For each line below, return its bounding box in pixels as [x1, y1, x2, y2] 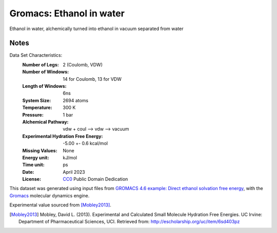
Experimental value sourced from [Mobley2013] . [9, 202, 111, 208]
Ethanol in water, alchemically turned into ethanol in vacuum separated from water [9, 26, 184, 32]
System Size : [22, 97, 51, 103]
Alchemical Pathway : [22, 119, 69, 125]
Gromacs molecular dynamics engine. [9, 192, 90, 199]
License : [22, 176, 41, 182]
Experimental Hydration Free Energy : [22, 133, 103, 139]
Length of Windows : [22, 83, 67, 89]
